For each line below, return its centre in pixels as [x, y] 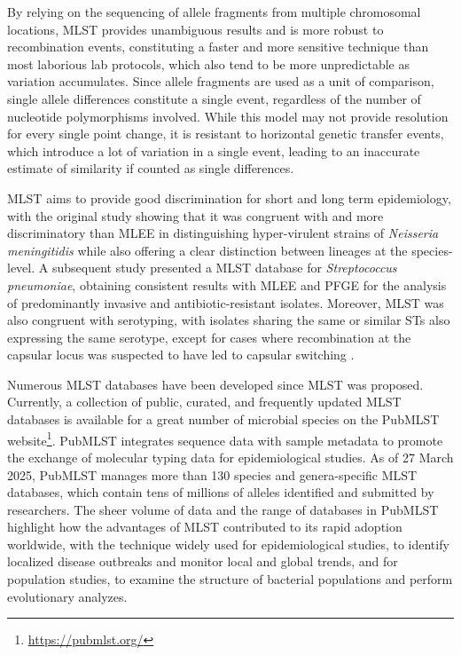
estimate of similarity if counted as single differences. [151, 168]
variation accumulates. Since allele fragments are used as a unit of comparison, [221, 81]
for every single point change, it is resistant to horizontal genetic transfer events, [226, 134]
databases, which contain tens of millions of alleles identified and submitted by [221, 492]
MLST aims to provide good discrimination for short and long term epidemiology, [229, 197]
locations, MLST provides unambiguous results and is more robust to [195, 29]
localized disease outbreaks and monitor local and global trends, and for [203, 561]
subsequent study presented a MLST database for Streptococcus [224, 268]
